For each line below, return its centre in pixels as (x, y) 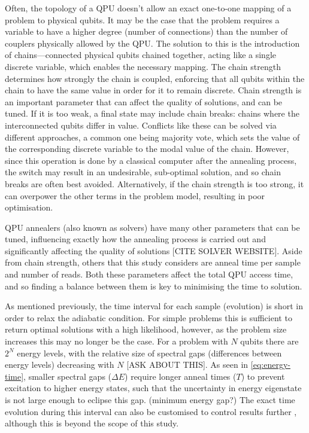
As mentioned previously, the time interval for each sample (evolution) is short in (154, 306)
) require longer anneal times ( (181, 376)
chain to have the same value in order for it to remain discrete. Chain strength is (153, 90)
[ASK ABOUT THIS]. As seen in (187, 365)
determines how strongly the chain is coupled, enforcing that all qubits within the (155, 78)
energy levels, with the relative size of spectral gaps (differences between (149, 353)
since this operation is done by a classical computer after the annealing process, (151, 160)
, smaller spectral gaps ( (68, 376)
